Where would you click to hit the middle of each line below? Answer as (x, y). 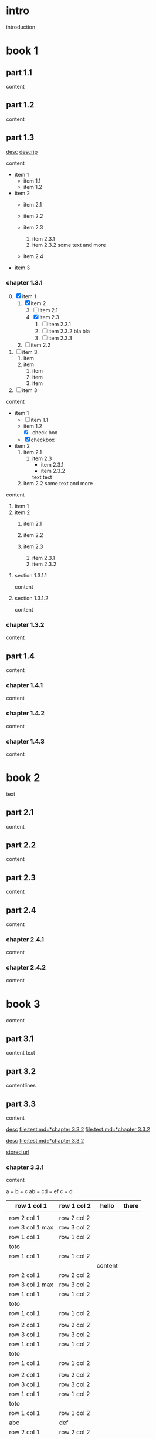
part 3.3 (21, 1104)
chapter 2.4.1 (25, 940)
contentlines (21, 1085)
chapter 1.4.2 (26, 713)
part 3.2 (21, 1071)
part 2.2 (21, 845)
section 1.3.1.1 (30, 575)
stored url (18, 1152)
